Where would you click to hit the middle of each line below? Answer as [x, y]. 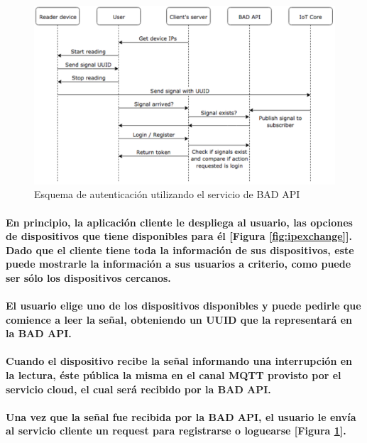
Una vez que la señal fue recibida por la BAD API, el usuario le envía [181, 416]
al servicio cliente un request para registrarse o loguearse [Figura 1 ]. [176, 431]
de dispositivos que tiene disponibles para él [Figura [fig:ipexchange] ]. [179, 236]
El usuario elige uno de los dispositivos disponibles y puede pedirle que [183, 306]
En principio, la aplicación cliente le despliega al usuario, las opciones [179, 222]
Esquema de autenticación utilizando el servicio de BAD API [167, 194]
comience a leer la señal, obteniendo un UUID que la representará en [179, 319]
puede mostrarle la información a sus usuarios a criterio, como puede [179, 264]
